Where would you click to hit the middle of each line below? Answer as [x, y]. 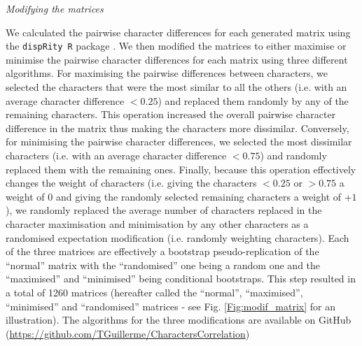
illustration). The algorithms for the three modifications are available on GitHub [179, 320]
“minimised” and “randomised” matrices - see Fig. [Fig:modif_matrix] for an [171, 306]
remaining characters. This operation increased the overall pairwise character [171, 114]
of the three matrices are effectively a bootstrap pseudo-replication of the [162, 251]
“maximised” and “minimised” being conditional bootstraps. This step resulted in [181, 279]
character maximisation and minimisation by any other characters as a [157, 223]
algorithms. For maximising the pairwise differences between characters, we [167, 73]
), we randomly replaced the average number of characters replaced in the [164, 210]
